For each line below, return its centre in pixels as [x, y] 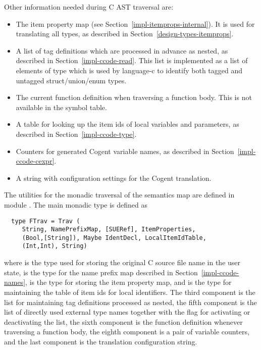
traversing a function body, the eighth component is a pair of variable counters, [127, 332]
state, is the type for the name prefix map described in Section [101, 272]
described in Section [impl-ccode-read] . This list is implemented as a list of [132, 60]
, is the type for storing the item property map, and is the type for [128, 282]
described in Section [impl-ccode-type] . [76, 134]
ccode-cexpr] [35, 161]
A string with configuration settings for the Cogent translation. [114, 178]
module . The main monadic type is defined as [76, 204]
